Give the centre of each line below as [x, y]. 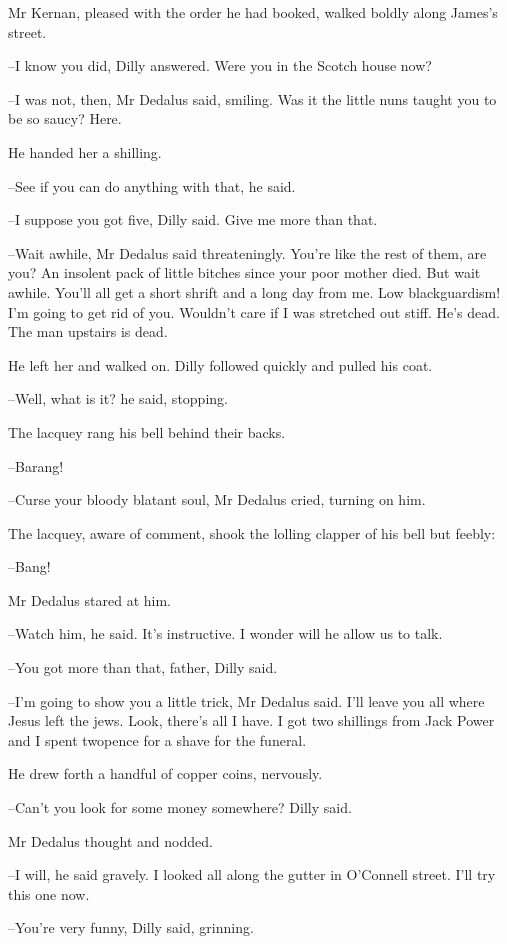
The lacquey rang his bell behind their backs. [147, 431]
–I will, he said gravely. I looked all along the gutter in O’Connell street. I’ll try [252, 874]
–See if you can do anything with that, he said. [152, 185]
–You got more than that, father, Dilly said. [143, 667]
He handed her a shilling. [85, 151]
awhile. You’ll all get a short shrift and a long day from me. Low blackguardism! [254, 291]
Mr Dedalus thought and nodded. [110, 840]
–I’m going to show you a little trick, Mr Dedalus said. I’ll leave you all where [246, 700]
